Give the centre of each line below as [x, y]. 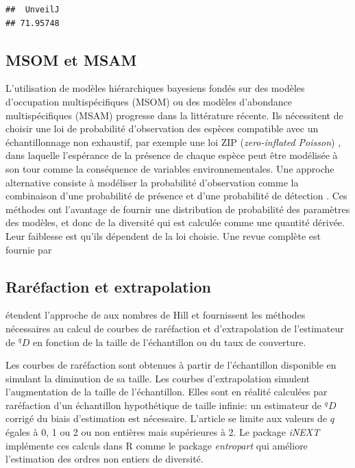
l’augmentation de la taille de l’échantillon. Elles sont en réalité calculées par [167, 392]
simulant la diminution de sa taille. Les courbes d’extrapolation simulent [158, 378]
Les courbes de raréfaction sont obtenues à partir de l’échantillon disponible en [171, 365]
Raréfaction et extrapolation [108, 286]
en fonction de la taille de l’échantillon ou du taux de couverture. [170, 342]
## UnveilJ [33, 10]
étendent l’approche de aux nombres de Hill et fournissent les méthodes [156, 315]
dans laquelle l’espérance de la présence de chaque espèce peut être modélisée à [172, 155]
